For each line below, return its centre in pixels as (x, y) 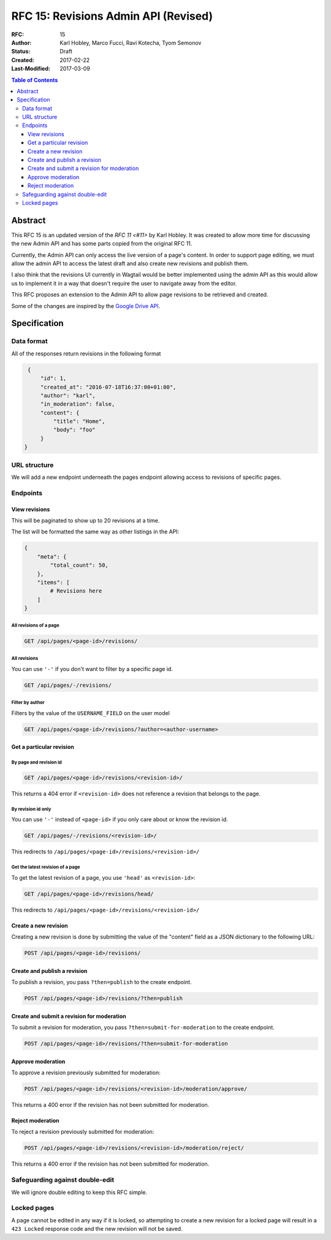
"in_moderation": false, (78, 404)
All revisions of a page (35, 626)
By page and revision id (37, 762)
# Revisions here (76, 591)
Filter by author (28, 702)
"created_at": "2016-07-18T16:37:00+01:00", (108, 387)
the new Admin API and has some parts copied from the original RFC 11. (102, 244)
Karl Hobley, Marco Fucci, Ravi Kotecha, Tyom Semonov (131, 42)
